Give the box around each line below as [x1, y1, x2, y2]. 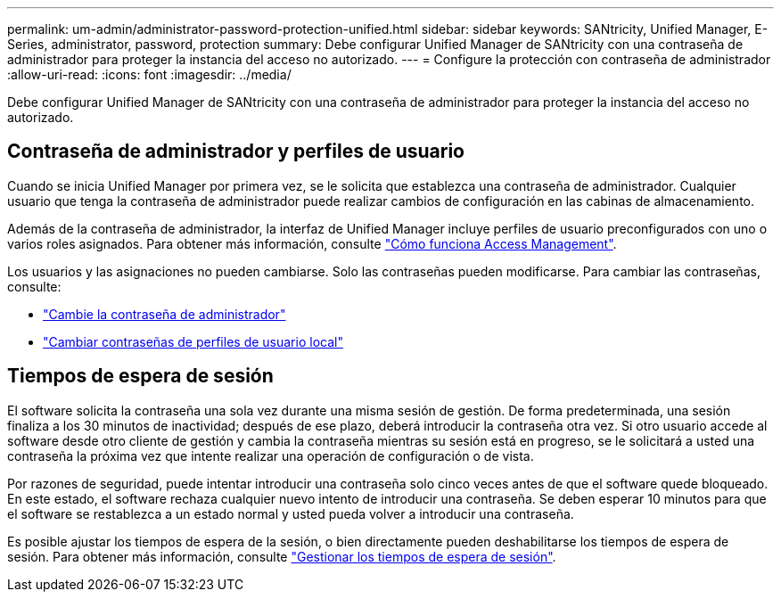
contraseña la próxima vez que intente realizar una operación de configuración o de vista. [7, 447, 534, 464]
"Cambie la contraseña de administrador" [43, 306, 286, 322]
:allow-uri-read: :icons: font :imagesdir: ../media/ [7, 67, 292, 82]
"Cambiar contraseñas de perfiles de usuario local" [43, 333, 343, 349]
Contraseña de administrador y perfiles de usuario [7, 140, 464, 163]
